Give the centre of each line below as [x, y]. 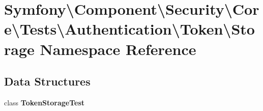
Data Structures [47, 81]
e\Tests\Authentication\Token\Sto [129, 29]
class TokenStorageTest [45, 102]
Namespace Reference [118, 49]
